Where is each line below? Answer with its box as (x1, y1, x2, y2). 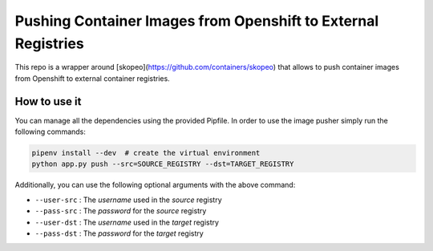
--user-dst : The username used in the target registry (34, 217, 220, 227)
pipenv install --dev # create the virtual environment (31, 148, 261, 158)
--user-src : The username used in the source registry (34, 195, 222, 204)
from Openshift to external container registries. (14, 73, 170, 83)
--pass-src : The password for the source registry (34, 206, 207, 216)
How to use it (14, 95, 82, 108)
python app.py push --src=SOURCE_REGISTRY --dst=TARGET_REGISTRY (31, 160, 294, 168)
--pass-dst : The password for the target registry (34, 229, 204, 238)
